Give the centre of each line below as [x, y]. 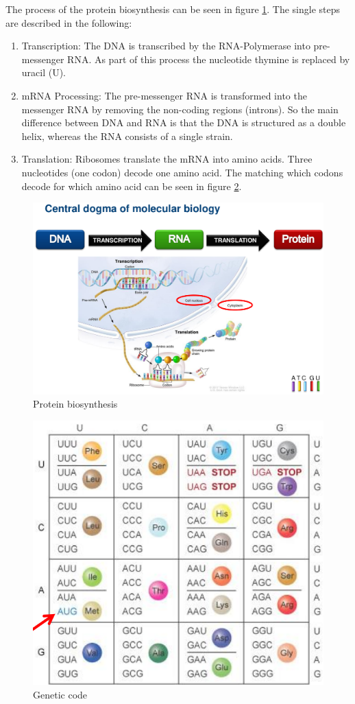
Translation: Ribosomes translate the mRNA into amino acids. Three [167, 159]
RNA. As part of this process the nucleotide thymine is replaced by [209, 59]
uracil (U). [44, 72]
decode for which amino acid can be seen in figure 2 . [132, 186]
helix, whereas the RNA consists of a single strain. [127, 136]
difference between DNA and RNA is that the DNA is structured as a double [184, 122]
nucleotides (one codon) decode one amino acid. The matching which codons [182, 172]
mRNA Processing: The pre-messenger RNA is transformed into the [164, 95]
